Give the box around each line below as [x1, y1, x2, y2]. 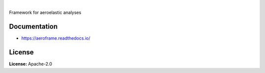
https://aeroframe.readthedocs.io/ [21, 35, 90, 41]
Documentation [9, 23, 58, 31]
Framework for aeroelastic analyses [9, 10, 81, 16]
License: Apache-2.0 [9, 61, 53, 67]
